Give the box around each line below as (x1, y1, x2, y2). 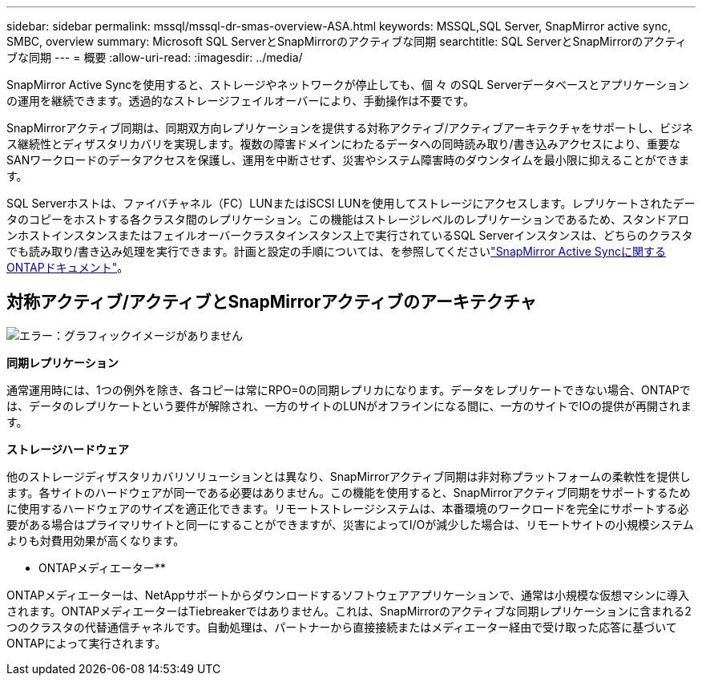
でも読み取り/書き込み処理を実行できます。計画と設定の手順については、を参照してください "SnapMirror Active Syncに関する (6, 244, 666, 258)
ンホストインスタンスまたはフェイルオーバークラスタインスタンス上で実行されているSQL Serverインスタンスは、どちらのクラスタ (6, 228, 693, 242)
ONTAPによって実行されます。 (6, 636, 167, 650)
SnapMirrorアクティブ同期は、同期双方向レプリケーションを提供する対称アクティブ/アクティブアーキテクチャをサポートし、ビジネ (6, 121, 694, 135)
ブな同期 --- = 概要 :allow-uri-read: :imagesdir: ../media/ (6, 50, 303, 64)
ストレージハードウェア (6, 442, 129, 456)
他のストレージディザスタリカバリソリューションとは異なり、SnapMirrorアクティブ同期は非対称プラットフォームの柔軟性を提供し (6, 469, 691, 483)
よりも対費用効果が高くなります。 (6, 533, 185, 547)
